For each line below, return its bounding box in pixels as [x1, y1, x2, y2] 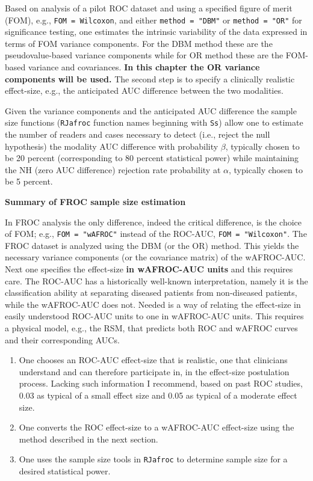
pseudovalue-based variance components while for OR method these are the [5, 49, 284, 61]
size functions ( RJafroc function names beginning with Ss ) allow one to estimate [5, 116, 303, 129]
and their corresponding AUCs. [5, 333, 120, 346]
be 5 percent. [5, 175, 53, 188]
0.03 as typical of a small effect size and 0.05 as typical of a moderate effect [19, 389, 297, 401]
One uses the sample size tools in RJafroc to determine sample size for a [19, 453, 288, 465]
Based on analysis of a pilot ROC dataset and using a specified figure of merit [5, 2, 293, 14]
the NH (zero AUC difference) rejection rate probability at [5, 163, 221, 176]
